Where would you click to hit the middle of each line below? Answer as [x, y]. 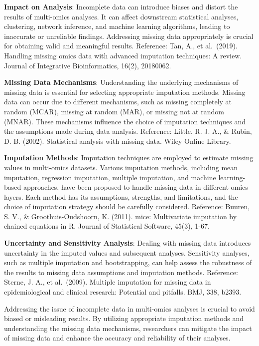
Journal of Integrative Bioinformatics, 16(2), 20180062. [88, 65]
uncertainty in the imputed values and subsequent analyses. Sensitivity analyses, [127, 252]
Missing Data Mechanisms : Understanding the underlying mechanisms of [121, 82]
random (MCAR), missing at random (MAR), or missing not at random [114, 111]
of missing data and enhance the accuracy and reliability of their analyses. [117, 338]
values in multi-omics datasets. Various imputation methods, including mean [121, 167]
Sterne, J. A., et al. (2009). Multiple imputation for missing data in [108, 282]
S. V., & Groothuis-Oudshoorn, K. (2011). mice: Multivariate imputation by [121, 216]
